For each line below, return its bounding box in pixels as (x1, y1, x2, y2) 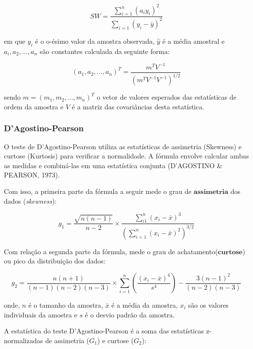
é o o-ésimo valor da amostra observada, (35, 35, 155, 46)
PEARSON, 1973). (4, 170, 60, 180)
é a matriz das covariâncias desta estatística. (72, 101, 204, 111)
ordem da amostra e (4, 101, 64, 111)
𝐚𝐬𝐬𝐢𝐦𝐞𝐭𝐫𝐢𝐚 (194, 188, 229, 195)
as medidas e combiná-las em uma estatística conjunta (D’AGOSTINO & (4, 160, 222, 170)
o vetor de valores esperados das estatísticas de (96, 92, 236, 102)
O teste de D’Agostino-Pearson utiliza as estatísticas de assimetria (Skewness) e (4, 141, 242, 151)
